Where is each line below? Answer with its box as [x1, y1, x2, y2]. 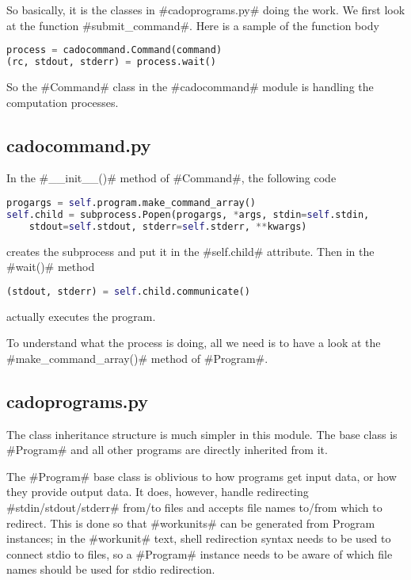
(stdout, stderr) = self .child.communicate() [6, 285, 250, 297]
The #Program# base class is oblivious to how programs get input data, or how [6, 467, 397, 484]
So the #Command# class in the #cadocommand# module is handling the [6, 78, 374, 94]
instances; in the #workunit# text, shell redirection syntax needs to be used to [6, 530, 391, 547]
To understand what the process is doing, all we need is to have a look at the [6, 334, 381, 351]
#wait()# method [6, 258, 95, 275]
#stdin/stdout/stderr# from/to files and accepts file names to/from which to [6, 498, 382, 515]
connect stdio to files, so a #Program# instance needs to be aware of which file [6, 545, 393, 562]
